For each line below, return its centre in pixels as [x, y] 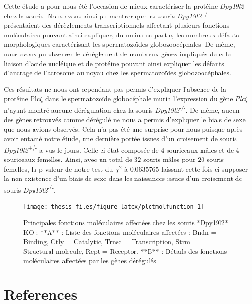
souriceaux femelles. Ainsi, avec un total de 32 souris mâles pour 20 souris [114, 159]
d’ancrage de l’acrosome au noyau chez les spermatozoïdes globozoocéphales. [118, 73]
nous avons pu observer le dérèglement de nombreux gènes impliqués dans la [118, 53]
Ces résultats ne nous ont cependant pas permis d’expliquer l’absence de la [115, 89]
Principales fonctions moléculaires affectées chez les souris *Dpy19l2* [126, 222]
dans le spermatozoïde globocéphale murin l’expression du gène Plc [145, 98]
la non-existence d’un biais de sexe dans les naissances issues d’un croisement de [123, 178]
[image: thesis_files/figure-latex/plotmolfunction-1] [114, 207]
